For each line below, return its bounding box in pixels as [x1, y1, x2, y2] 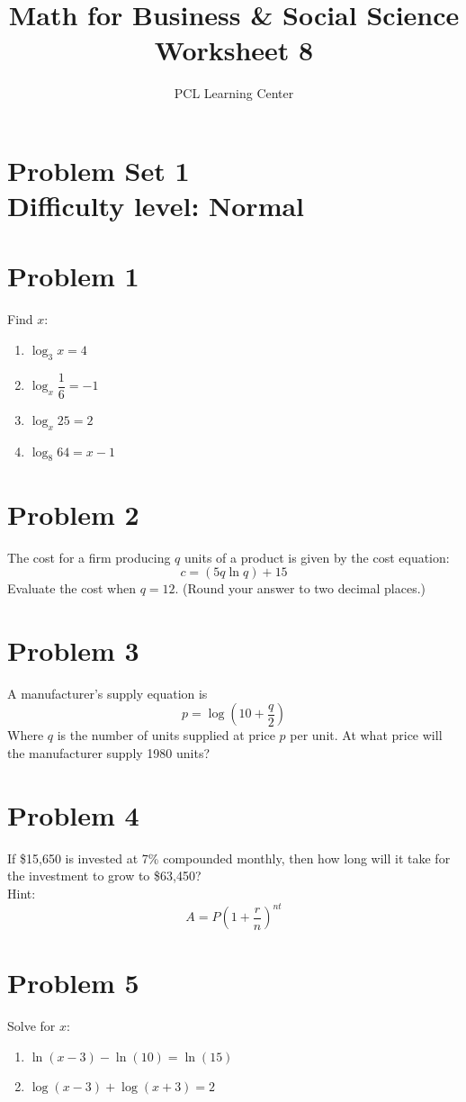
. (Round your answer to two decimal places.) [175, 579, 426, 598]
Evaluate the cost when [7, 579, 136, 598]
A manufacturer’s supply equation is [7, 683, 208, 702]
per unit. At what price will [290, 726, 443, 745]
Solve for [7, 1016, 56, 1035]
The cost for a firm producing [7, 547, 171, 566]
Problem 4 [7, 796, 139, 833]
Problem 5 [7, 964, 139, 1001]
